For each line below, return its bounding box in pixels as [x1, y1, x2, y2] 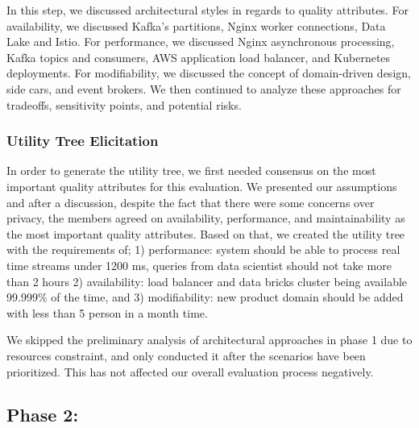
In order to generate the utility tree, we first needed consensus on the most [6, 162, 376, 179]
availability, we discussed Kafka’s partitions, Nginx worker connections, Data [6, 17, 386, 34]
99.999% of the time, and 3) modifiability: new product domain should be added [6, 289, 404, 305]
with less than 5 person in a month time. [6, 304, 208, 321]
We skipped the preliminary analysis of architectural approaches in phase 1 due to [6, 331, 413, 348]
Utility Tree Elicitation [6, 131, 159, 151]
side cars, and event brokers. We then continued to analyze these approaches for [6, 80, 401, 97]
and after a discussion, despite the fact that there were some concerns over [6, 193, 375, 210]
